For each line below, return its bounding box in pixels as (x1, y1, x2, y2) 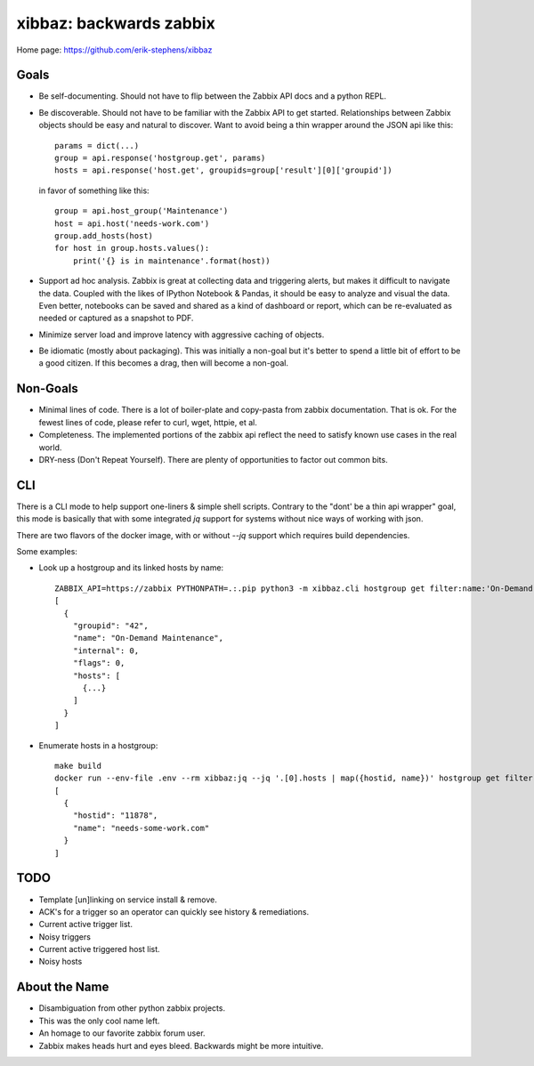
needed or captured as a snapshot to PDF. (38, 312, 194, 324)
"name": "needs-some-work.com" (72, 823, 210, 833)
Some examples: (16, 546, 77, 557)
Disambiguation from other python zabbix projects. (38, 1003, 226, 1014)
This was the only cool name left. (38, 1015, 160, 1026)
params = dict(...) (54, 141, 140, 150)
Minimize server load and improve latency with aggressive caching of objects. (38, 329, 325, 340)
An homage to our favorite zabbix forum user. (38, 1028, 206, 1038)
